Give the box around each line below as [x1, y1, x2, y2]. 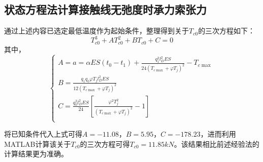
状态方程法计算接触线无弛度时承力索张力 [4, 2, 207, 17]
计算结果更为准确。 [4, 148, 68, 159]
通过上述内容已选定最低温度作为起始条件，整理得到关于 [4, 25, 189, 36]
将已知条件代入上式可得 [4, 129, 82, 139]
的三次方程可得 [80, 138, 130, 149]
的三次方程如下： [198, 25, 255, 36]
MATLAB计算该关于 [4, 138, 71, 149]
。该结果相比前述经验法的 [174, 138, 259, 149]
